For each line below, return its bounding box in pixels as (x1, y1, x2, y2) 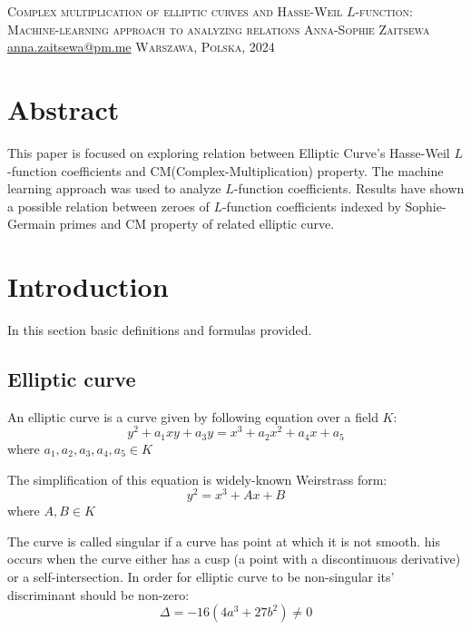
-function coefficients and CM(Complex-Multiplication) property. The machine (7, 161, 444, 180)
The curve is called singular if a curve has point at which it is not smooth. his (7, 531, 440, 550)
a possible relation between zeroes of (7, 196, 210, 215)
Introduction (7, 268, 169, 305)
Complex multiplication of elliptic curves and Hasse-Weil (7, 2, 343, 20)
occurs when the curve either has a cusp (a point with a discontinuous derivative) (7, 549, 461, 568)
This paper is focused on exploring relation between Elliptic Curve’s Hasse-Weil (7, 143, 450, 162)
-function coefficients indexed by (221, 196, 401, 215)
